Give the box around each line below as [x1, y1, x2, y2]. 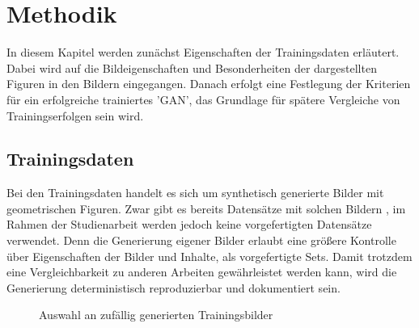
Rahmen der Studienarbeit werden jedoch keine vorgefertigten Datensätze [6, 216, 372, 233]
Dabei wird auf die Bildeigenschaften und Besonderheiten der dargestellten [6, 59, 377, 76]
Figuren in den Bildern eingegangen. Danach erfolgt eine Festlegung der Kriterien [6, 75, 411, 92]
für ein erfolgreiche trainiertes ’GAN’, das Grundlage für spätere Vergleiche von [6, 90, 400, 107]
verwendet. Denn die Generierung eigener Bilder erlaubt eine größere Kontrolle [6, 232, 396, 249]
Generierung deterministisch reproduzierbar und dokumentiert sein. [6, 279, 341, 296]
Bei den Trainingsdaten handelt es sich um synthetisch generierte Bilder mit [6, 184, 384, 201]
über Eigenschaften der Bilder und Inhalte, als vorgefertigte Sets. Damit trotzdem [6, 247, 413, 264]
